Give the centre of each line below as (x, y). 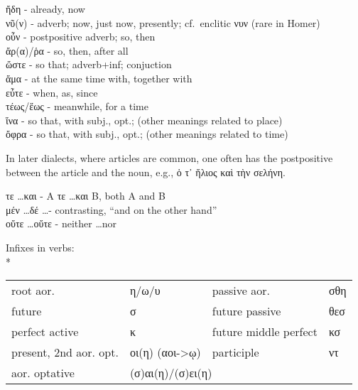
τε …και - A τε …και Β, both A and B (86, 196)
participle (235, 352)
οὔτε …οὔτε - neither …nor (61, 223)
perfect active (45, 332)
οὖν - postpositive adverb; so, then (81, 37)
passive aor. (241, 291)
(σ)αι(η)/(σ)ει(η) (171, 373)
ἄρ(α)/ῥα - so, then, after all (67, 50)
